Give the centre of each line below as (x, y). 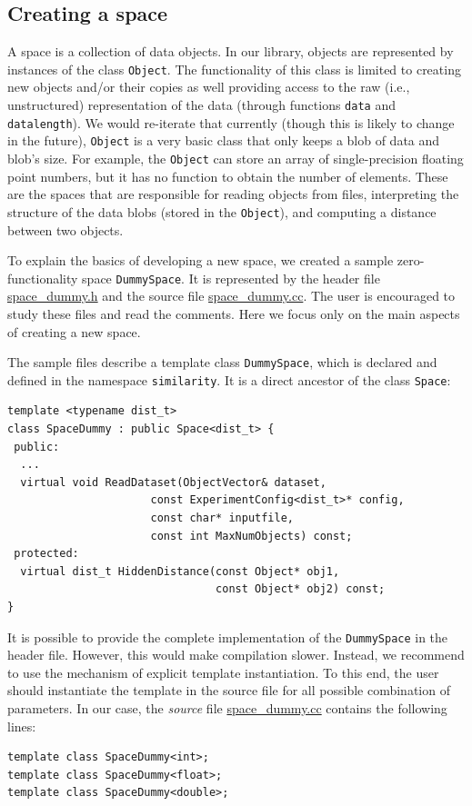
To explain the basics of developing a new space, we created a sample (201, 260)
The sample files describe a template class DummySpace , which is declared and (222, 362)
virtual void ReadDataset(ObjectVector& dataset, (173, 482)
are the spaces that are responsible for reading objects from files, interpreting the (233, 194)
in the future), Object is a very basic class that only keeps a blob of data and (224, 140)
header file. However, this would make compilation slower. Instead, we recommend (236, 655)
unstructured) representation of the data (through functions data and (201, 105)
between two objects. (65, 229)
